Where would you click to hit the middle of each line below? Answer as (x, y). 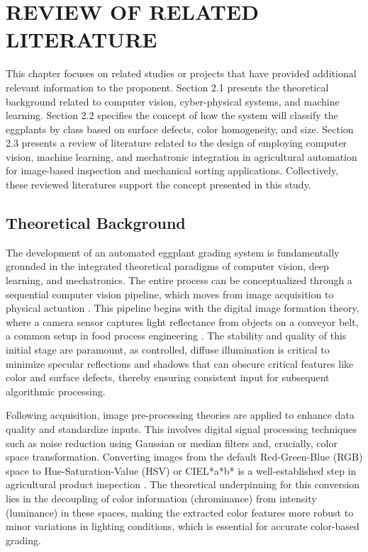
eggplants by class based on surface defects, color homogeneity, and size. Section (180, 129)
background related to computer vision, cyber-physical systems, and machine (173, 101)
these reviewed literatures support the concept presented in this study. (158, 185)
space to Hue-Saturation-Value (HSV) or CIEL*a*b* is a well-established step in (181, 470)
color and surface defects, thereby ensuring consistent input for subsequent (168, 377)
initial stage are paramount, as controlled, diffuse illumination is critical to (168, 350)
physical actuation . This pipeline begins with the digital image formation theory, (183, 308)
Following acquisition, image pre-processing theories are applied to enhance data (180, 415)
